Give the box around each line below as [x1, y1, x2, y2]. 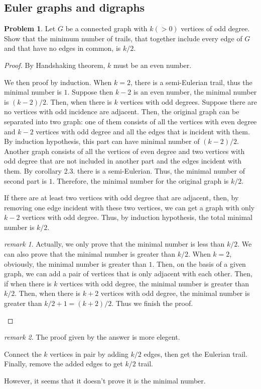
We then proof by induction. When [4, 76, 112, 87]
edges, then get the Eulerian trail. [144, 348, 247, 359]
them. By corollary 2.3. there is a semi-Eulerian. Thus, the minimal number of [4, 165, 245, 176]
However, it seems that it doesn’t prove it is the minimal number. [4, 375, 206, 386]
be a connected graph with [65, 23, 148, 34]
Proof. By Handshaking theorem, [4, 59, 105, 70]
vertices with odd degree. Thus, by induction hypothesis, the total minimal [22, 212, 252, 222]
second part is [4, 175, 47, 186]
